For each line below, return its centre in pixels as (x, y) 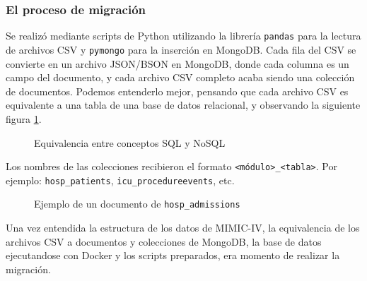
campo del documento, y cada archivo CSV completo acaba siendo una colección (180, 77)
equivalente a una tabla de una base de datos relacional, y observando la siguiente (183, 105)
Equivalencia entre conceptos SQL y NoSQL (130, 142)
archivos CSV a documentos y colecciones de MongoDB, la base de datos (164, 241)
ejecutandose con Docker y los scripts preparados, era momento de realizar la (173, 255)
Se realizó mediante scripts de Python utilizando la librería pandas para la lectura (183, 36)
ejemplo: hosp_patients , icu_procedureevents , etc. (120, 180)
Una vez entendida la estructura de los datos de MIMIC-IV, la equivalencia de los (183, 228)
